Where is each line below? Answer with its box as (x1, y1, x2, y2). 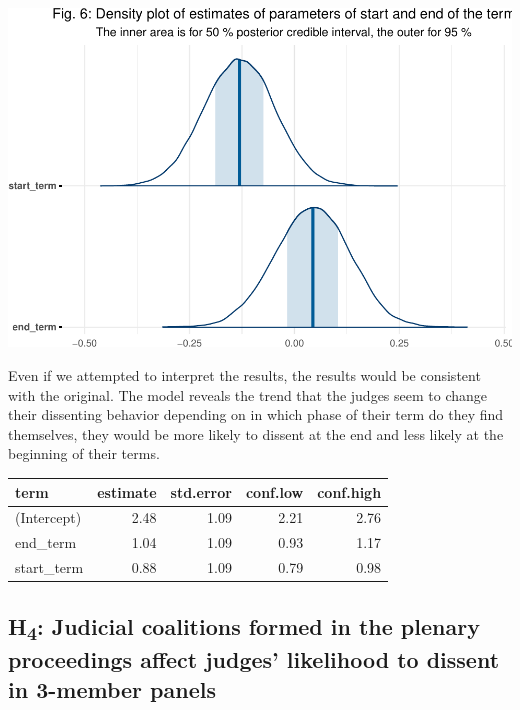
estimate (97, 481, 157, 502)
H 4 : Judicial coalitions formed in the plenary (8, 610, 480, 645)
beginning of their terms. (8, 443, 160, 464)
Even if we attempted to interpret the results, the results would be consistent (8, 365, 481, 386)
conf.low (245, 481, 304, 502)
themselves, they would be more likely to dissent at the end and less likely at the (8, 423, 504, 444)
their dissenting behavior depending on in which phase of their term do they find (8, 404, 504, 425)
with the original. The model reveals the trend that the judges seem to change (8, 384, 488, 405)
